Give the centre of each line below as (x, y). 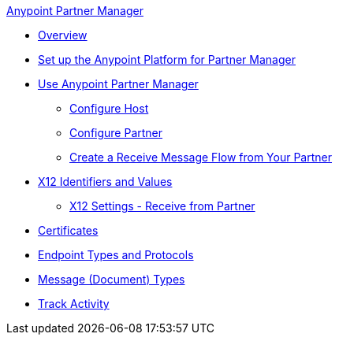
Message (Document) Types (112, 279)
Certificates (68, 230)
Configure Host (109, 108)
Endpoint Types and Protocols (116, 255)
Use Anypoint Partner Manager (118, 84)
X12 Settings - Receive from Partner (162, 206)
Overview (63, 35)
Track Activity (74, 304)
